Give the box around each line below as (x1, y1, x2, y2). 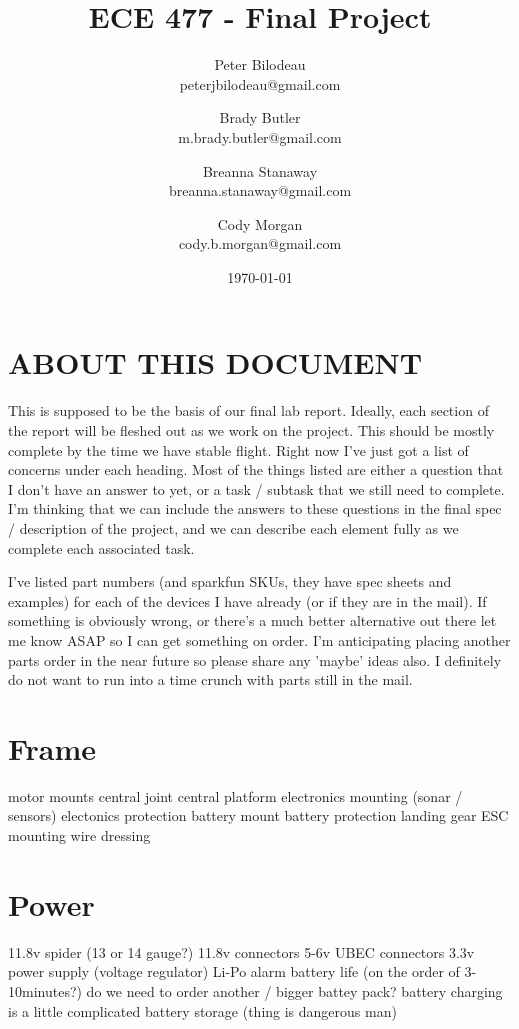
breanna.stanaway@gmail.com (168, 180, 352, 201)
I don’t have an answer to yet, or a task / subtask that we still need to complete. (8, 478, 505, 499)
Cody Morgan (217, 213, 303, 234)
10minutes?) (8, 980, 82, 1001)
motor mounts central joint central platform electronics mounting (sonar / (8, 785, 463, 806)
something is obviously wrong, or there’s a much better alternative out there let (8, 610, 497, 631)
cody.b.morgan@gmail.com (178, 233, 342, 254)
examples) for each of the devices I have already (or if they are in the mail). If (8, 590, 487, 611)
